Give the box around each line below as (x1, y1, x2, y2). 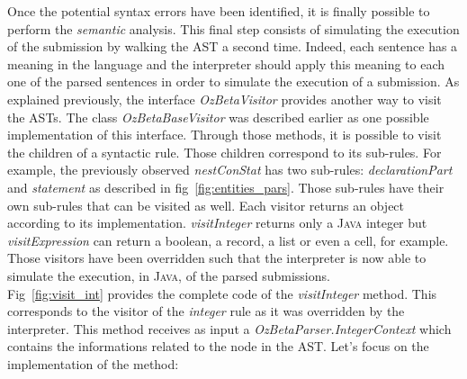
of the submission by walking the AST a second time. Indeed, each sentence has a (7, 37, 458, 56)
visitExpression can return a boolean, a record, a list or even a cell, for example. (7, 230, 449, 249)
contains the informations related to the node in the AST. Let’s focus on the (7, 337, 429, 356)
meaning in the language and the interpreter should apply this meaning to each (7, 54, 445, 73)
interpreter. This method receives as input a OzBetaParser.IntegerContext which (7, 319, 452, 338)
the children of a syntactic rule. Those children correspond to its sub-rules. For (7, 142, 442, 161)
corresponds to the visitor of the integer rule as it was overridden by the (7, 302, 405, 320)
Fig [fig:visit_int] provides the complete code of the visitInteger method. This (7, 284, 437, 302)
